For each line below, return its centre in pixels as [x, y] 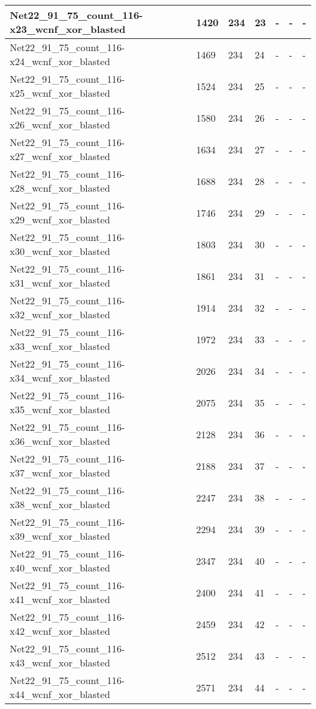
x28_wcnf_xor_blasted [60, 188]
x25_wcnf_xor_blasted [60, 93]
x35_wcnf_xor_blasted [60, 409]
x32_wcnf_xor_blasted [60, 314]
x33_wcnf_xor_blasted [60, 346]
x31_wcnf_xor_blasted [60, 283]
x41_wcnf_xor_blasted [60, 599]
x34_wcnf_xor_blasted [60, 378]
